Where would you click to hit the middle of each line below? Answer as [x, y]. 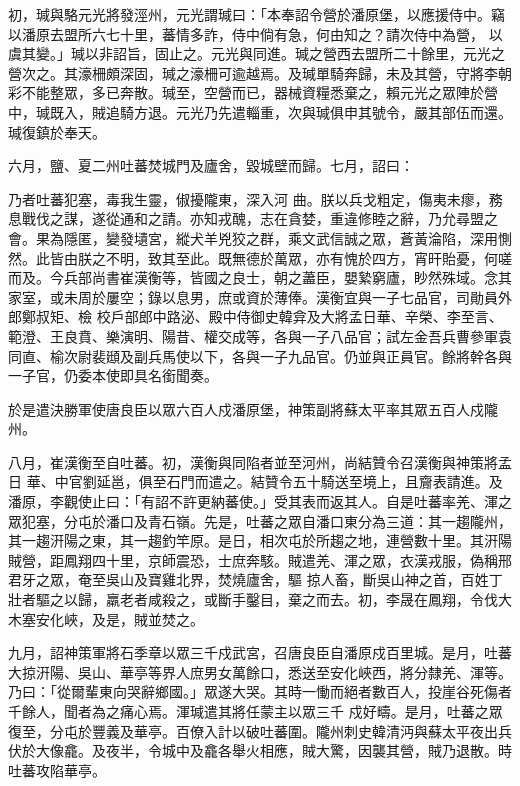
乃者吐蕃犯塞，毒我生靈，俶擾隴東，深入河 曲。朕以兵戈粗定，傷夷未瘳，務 [255, 198]
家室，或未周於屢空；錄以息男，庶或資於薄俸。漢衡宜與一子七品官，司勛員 [253, 296]
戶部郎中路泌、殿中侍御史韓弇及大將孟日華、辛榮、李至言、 [306, 316]
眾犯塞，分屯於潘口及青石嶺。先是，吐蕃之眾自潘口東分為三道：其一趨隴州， [260, 520]
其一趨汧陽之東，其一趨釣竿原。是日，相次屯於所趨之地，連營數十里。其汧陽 [260, 540]
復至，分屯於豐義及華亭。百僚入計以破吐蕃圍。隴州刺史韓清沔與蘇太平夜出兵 [260, 730]
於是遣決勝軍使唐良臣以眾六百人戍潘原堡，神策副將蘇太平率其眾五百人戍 [246, 408]
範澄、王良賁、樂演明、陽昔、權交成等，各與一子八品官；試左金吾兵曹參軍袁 [260, 335]
